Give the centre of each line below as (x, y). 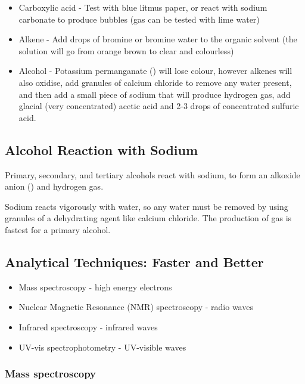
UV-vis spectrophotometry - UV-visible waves (102, 347)
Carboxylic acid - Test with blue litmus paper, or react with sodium (143, 7)
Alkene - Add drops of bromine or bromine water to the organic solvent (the (158, 39)
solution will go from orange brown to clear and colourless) (126, 50)
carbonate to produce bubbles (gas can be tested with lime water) (139, 19)
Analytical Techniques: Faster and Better (134, 261)
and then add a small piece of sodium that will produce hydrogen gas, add (155, 94)
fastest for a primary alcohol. (58, 229)
